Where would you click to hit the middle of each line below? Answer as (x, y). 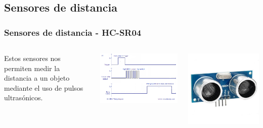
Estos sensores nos (32, 58)
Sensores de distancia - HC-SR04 (73, 32)
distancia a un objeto (37, 78)
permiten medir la (32, 68)
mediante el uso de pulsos (44, 87)
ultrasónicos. (24, 98)
